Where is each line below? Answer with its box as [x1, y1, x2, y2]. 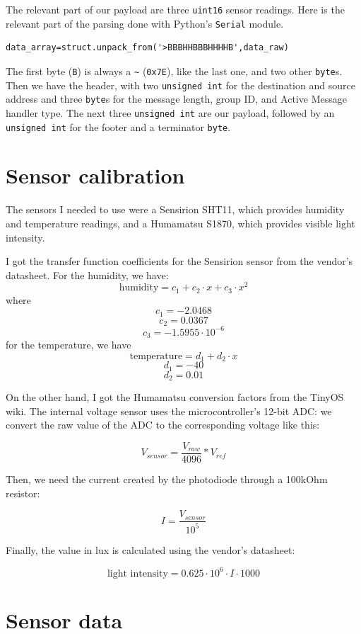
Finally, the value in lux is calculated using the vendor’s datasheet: [6, 542, 295, 557]
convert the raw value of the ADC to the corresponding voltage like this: [6, 417, 320, 432]
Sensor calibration [6, 161, 185, 190]
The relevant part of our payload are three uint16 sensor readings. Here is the [6, 2, 345, 16]
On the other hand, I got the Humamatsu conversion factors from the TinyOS [6, 390, 344, 404]
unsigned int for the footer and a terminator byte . [6, 119, 231, 134]
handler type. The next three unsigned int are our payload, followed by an [6, 105, 335, 120]
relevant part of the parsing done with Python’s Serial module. [6, 16, 284, 30]
